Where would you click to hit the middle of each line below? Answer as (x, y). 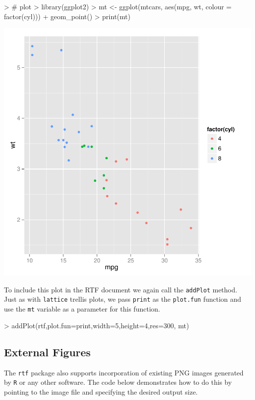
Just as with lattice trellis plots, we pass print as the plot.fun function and (123, 299)
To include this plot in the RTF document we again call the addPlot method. (121, 289)
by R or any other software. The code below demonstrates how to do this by (118, 382)
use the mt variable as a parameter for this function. (82, 309)
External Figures (47, 352)
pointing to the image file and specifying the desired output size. (101, 391)
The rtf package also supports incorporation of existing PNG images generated (124, 372)
